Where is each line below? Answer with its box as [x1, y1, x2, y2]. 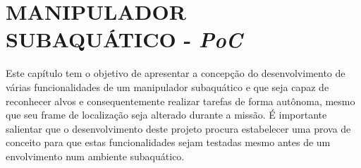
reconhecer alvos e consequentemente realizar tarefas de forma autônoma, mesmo [6, 93, 355, 108]
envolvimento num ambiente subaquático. [6, 148, 185, 163]
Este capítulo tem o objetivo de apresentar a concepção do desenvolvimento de [6, 66, 345, 80]
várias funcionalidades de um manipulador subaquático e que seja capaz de [6, 79, 329, 94]
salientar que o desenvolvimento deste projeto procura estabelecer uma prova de [6, 121, 351, 136]
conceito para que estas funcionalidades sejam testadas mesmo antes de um [6, 135, 331, 150]
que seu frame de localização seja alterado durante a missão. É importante [6, 107, 327, 122]
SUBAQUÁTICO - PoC [6, 25, 243, 54]
